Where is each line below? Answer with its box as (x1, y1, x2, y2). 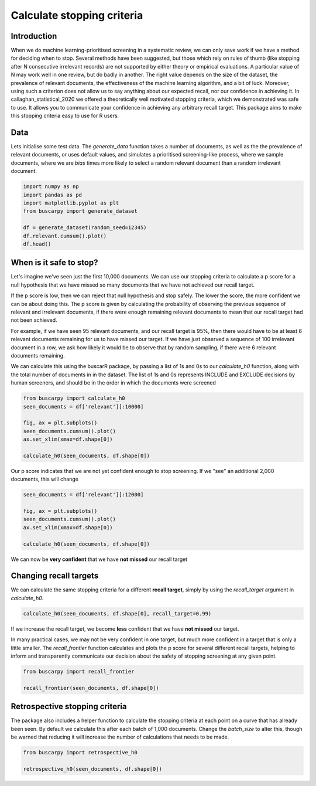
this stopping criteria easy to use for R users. (11, 112, 119, 120)
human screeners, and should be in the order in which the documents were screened (11, 379, 217, 386)
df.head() (23, 240, 51, 247)
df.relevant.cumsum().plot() (23, 232, 107, 239)
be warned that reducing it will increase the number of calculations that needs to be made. (11, 733, 229, 741)
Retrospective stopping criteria (11, 702, 127, 712)
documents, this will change (11, 475, 79, 483)
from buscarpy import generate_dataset (23, 208, 138, 215)
